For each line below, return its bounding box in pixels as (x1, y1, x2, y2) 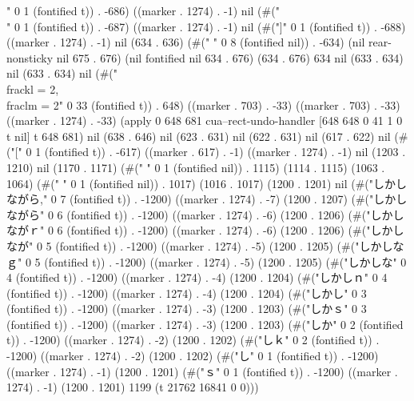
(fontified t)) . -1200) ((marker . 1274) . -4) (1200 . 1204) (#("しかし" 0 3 (6, 284, 367, 301)
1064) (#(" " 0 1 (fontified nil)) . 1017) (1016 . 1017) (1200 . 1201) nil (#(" (6, 174, 374, 191)
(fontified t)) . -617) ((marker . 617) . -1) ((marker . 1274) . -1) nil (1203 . (44, 143, 406, 160)
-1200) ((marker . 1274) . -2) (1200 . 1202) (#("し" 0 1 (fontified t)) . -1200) (6, 347, 379, 364)
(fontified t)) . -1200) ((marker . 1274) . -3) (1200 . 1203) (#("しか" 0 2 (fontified (6, 315, 404, 332)
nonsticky (6, 49, 54, 66)
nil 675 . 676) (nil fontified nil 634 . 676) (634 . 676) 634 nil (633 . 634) (56, 49, 404, 66)
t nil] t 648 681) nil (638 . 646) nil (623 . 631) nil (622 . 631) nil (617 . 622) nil (6, 127, 391, 144)
